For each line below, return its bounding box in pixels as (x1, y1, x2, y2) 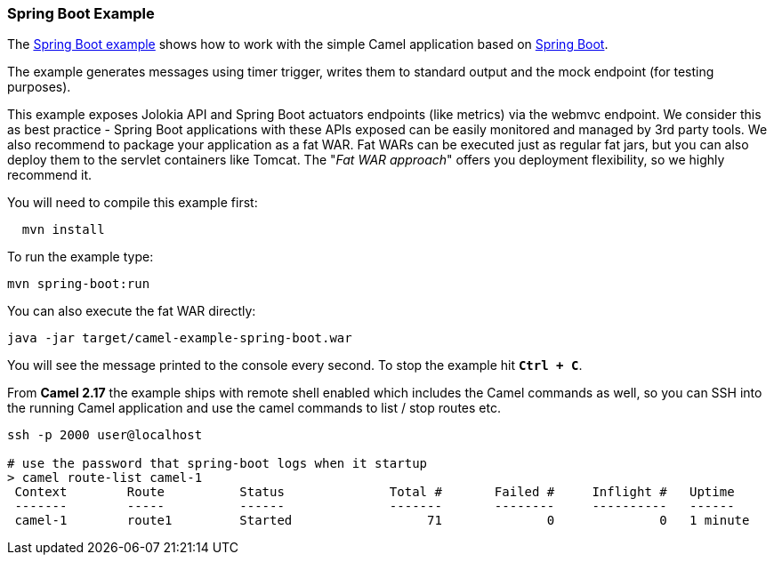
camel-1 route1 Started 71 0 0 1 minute (14, 513, 750, 528)
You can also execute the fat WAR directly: (7, 303, 256, 319)
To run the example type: (7, 249, 154, 265)
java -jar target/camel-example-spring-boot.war (7, 331, 352, 346)
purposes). (7, 79, 71, 95)
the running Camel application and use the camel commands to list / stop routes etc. (7, 400, 501, 416)
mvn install (21, 222, 105, 237)
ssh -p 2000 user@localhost (7, 428, 203, 443)
